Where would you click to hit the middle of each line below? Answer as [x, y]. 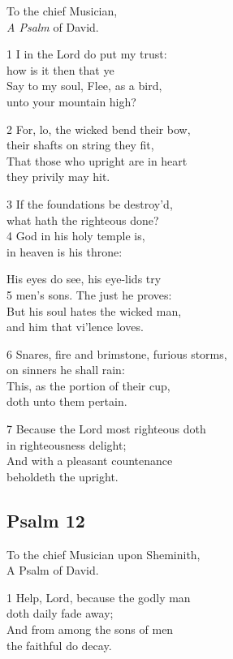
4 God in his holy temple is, [76, 236]
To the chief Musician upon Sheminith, [104, 554]
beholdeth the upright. [63, 476]
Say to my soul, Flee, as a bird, [84, 86]
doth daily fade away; [60, 613]
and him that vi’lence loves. [75, 327]
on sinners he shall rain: [66, 370]
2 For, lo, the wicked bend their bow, [99, 129]
